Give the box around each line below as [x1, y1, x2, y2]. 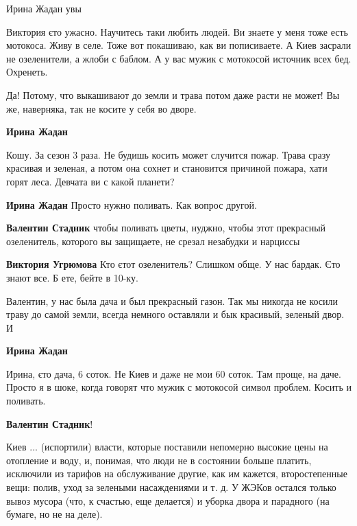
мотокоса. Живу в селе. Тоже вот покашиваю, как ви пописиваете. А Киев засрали [6, 38, 352, 52]
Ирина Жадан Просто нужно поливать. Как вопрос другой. [6, 197, 257, 211]
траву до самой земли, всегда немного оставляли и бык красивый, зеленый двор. [6, 307, 345, 321]
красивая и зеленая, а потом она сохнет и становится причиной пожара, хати [6, 161, 328, 175]
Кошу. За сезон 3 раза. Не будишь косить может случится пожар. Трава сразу [6, 147, 330, 161]
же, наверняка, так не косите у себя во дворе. [6, 101, 197, 115]
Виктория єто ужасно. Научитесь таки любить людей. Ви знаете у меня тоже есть [6, 24, 348, 38]
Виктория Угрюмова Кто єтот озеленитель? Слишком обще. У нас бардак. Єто [6, 257, 341, 271]
